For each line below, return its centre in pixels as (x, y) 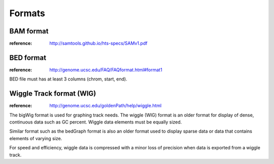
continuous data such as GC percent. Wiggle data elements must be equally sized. (96, 122)
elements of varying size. (36, 138)
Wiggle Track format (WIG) (53, 94)
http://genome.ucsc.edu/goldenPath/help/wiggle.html (106, 106)
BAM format (29, 31)
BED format (28, 57)
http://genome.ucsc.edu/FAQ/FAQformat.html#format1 (106, 70)
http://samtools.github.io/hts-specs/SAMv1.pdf (98, 44)
